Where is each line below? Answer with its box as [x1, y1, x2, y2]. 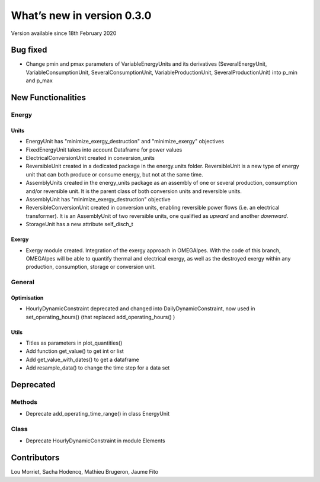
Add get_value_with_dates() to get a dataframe [25, 356, 139, 363]
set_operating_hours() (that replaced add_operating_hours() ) [25, 313, 175, 320]
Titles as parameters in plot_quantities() [25, 339, 123, 346]
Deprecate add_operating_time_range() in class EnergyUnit [25, 410, 170, 417]
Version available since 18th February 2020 [11, 30, 117, 37]
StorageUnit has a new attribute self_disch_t [25, 221, 133, 228]
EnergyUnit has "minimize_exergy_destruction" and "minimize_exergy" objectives [25, 138, 225, 145]
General [11, 278, 35, 287]
